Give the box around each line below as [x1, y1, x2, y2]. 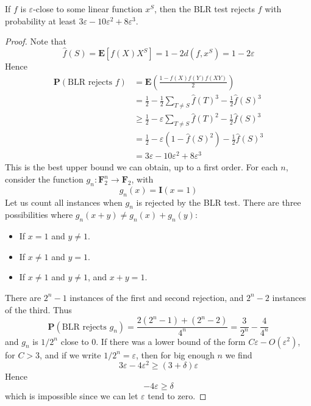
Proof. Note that [5, 35, 67, 48]
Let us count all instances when [5, 195, 123, 208]
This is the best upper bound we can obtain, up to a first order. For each [5, 161, 278, 173]
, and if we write [40, 348, 101, 361]
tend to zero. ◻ [148, 389, 207, 402]
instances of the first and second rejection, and [70, 291, 244, 303]
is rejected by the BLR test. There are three [136, 195, 301, 208]
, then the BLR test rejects [154, 2, 255, 15]
